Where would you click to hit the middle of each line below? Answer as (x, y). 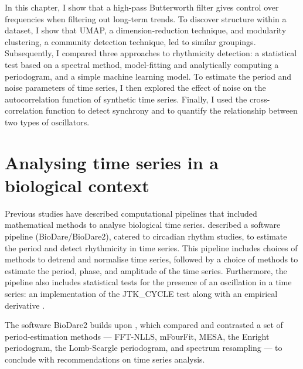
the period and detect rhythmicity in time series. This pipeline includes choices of (151, 247)
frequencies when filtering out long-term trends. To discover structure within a (146, 18)
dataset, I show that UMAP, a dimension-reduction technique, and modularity (146, 30)
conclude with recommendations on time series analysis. (105, 359)
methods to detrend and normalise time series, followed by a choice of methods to (151, 259)
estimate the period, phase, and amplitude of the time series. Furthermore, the (146, 270)
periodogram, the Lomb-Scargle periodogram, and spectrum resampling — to (144, 348)
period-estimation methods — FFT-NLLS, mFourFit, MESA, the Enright (137, 336)
